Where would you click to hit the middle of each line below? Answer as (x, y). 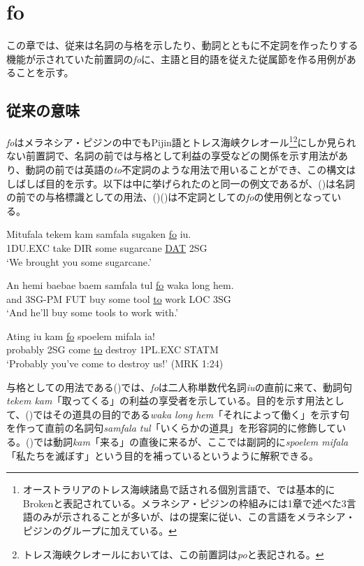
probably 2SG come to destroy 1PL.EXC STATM (112, 349)
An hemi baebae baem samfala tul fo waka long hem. (120, 285)
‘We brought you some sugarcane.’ (79, 261)
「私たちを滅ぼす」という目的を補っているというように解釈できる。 (163, 455)
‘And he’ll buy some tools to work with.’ (92, 312)
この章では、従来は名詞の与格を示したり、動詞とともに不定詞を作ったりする (182, 45)
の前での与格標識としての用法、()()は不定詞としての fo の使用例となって (169, 197)
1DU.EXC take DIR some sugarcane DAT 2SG (107, 247)
